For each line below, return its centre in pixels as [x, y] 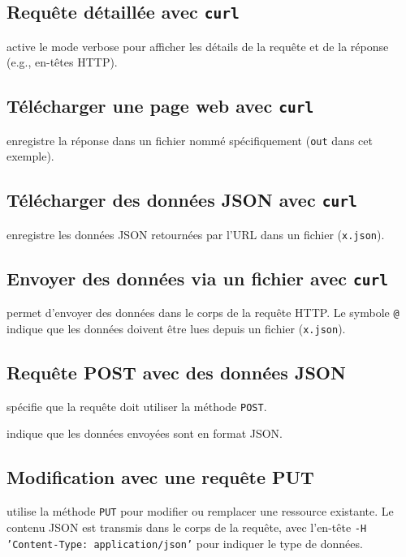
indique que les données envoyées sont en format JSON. [145, 433]
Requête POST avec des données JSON [176, 372]
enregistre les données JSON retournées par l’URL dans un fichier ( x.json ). [196, 234]
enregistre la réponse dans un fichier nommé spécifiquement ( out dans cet [190, 140]
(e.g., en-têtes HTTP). [62, 62]
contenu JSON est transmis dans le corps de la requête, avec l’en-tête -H [187, 527]
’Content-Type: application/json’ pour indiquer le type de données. [185, 543]
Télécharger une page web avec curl [160, 106]
